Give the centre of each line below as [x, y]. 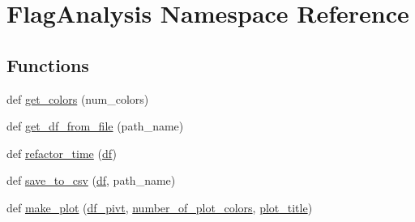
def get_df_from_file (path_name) [95, 126]
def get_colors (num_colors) [78, 98]
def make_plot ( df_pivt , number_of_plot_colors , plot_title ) [160, 207]
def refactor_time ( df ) [62, 153]
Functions [48, 64]
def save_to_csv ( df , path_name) [91, 180]
